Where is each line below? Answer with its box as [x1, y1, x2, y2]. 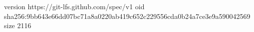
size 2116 [4, 20, 31, 31]
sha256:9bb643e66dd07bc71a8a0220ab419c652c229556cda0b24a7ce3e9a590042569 [4, 11, 251, 21]
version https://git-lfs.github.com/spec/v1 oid [4, 1, 145, 11]
